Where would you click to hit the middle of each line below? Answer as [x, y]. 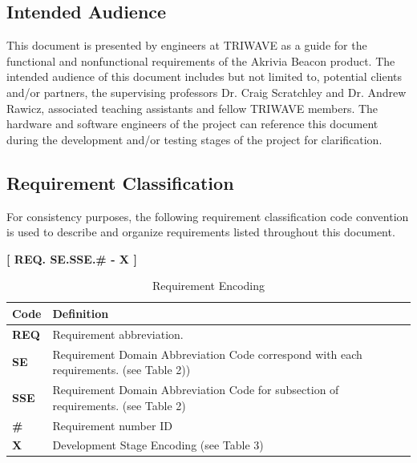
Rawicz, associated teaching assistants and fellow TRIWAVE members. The [192, 108]
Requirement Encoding [208, 286]
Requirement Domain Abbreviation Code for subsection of [196, 390]
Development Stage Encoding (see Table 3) [158, 445]
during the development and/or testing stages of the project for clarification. [194, 139]
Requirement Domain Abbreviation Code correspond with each [207, 354]
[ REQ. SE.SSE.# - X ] [72, 258]
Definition [81, 313]
